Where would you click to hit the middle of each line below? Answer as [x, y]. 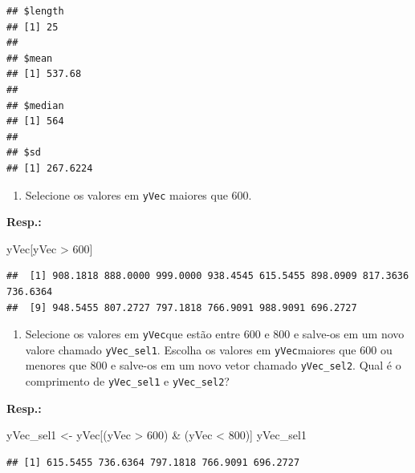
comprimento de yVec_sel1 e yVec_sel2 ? [127, 381]
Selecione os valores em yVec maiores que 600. [138, 194]
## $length [35, 11]
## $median [35, 105]
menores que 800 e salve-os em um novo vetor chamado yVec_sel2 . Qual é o [213, 365]
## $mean [30, 58]
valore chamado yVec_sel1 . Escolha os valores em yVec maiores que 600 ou [209, 349]
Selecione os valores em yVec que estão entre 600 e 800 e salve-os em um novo [215, 334]
